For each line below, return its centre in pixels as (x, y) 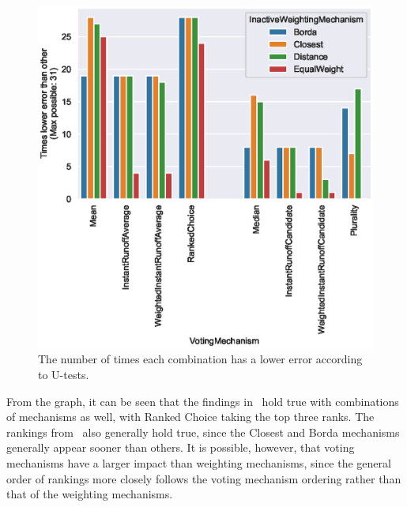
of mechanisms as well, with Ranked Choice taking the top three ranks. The (190, 417)
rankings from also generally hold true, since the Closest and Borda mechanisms (203, 432)
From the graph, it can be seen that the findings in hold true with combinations (203, 401)
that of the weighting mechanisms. (90, 494)
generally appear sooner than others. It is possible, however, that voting (181, 447)
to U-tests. (64, 375)
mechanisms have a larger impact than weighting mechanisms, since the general (199, 463)
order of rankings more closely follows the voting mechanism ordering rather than (204, 478)
